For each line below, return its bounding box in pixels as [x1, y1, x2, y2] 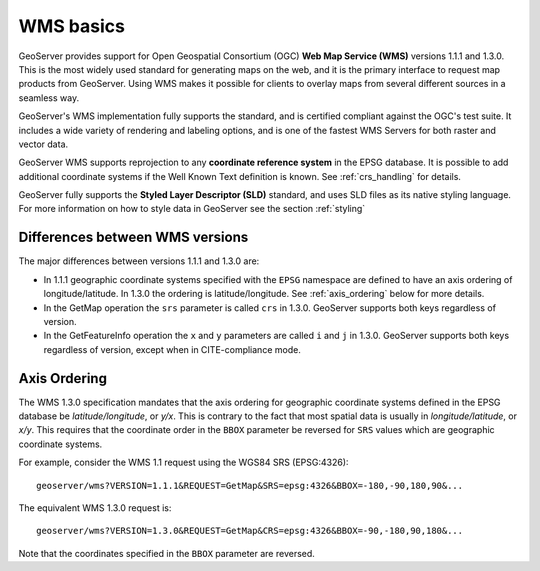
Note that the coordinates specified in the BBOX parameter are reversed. [18, 547, 315, 559]
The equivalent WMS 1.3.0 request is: [18, 501, 172, 514]
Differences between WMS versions [18, 229, 249, 246]
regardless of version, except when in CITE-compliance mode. [43, 343, 302, 355]
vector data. [18, 138, 69, 150]
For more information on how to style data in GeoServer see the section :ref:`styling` [18, 203, 366, 215]
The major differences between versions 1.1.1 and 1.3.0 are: [18, 255, 260, 267]
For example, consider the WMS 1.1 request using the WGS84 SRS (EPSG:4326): [18, 456, 349, 469]
